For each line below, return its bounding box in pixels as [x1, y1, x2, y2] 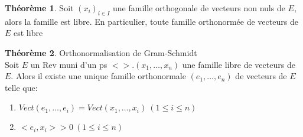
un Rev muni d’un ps [30, 58, 107, 70]
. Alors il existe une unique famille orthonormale [11, 70, 186, 82]
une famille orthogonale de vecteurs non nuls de [113, 2, 285, 14]
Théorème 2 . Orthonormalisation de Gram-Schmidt [5, 46, 197, 58]
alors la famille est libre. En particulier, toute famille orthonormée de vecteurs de [5, 15, 298, 27]
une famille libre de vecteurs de [182, 58, 295, 70]
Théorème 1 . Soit [5, 2, 74, 14]
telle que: [5, 81, 38, 93]
